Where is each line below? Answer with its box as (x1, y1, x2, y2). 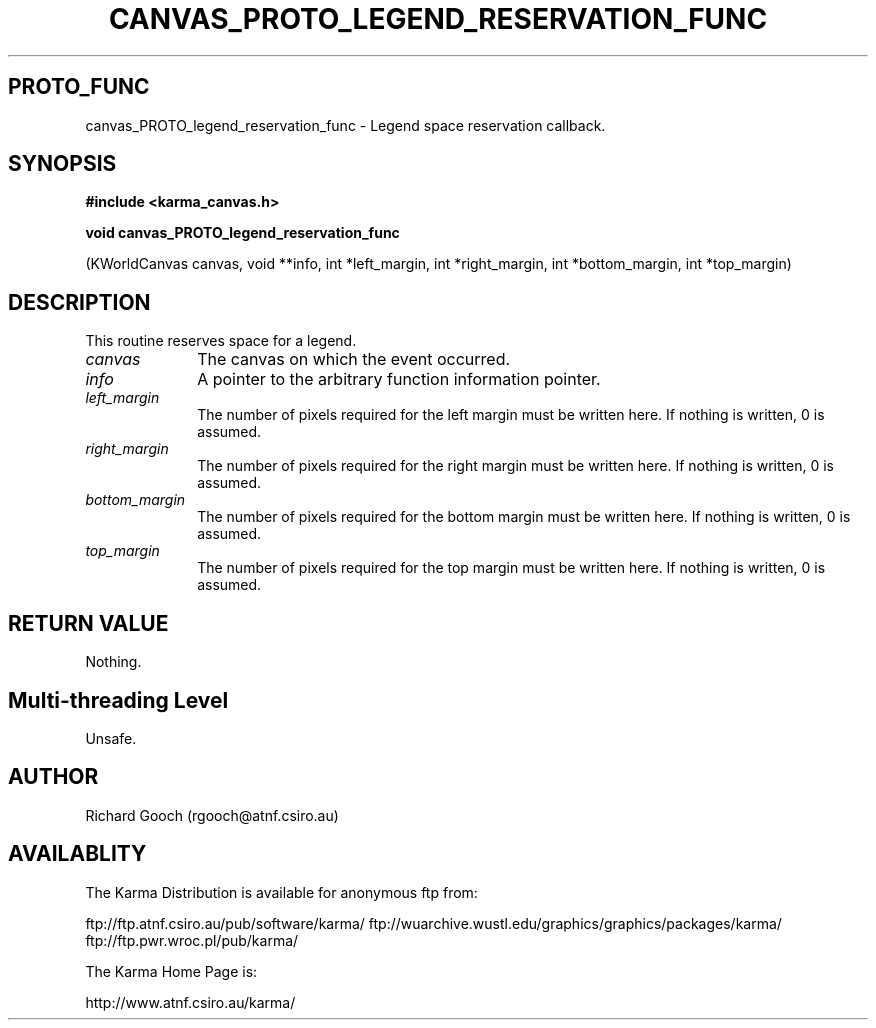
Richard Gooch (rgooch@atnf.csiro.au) (85, 806, 339, 824)
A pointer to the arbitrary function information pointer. (197, 369, 601, 390)
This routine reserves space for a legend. (85, 332, 357, 350)
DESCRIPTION (8, 289, 151, 315)
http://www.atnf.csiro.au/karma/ (85, 993, 296, 1011)
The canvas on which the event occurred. (197, 349, 511, 370)
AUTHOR (8, 764, 99, 790)
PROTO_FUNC (8, 74, 150, 100)
